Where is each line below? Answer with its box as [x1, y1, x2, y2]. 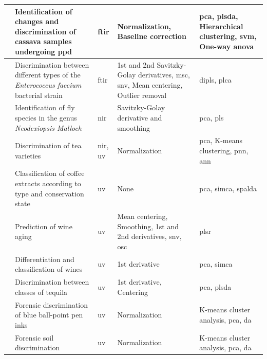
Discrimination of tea [15, 140, 82, 151]
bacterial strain [15, 89, 63, 100]
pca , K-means [199, 135, 242, 146]
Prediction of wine [15, 221, 72, 231]
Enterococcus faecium [15, 79, 82, 90]
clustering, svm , [199, 31, 257, 42]
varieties [15, 150, 41, 161]
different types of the [15, 69, 81, 80]
